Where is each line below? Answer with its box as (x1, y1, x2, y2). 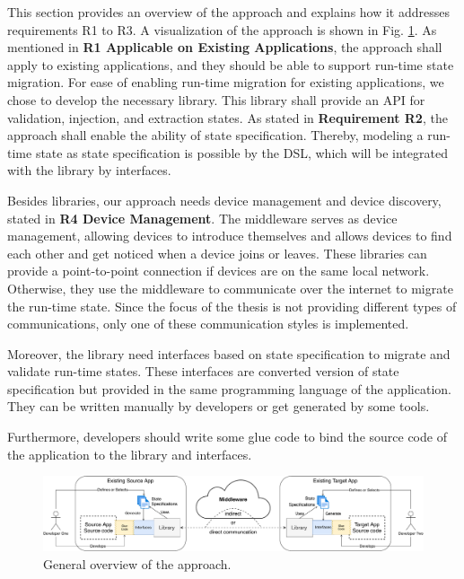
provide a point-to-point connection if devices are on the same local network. (7, 261, 430, 280)
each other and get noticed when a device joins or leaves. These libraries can (7, 243, 427, 262)
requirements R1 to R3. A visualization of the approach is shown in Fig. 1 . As (7, 20, 437, 39)
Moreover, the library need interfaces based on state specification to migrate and (7, 344, 451, 363)
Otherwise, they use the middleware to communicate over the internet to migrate (7, 278, 453, 297)
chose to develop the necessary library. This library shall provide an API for (7, 90, 425, 109)
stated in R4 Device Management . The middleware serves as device (7, 208, 398, 227)
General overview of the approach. (43, 554, 232, 573)
